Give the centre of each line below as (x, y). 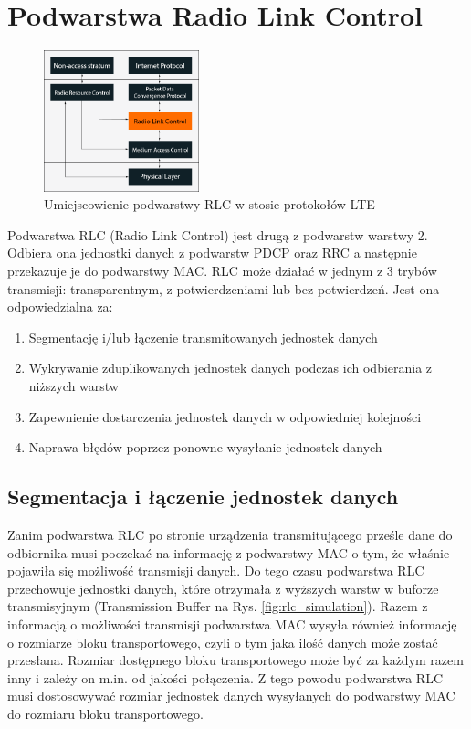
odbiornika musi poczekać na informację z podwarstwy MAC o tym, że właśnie (229, 552)
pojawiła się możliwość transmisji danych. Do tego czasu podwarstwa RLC (216, 571)
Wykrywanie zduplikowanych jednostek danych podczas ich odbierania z (230, 368)
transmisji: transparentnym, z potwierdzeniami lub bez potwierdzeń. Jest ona (224, 288)
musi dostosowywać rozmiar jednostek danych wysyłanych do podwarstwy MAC (231, 696)
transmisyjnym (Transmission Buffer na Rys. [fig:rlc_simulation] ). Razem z (218, 606)
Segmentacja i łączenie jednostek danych (203, 497)
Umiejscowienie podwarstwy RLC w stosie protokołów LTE (209, 204)
